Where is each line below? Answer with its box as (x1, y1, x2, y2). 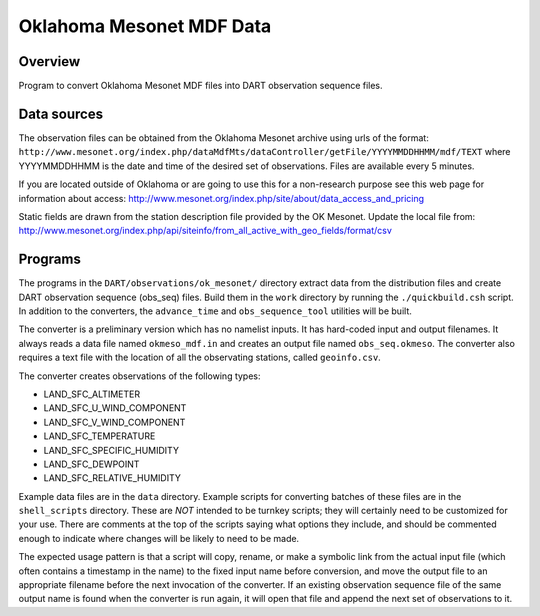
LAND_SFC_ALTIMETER (43, 388, 140, 400)
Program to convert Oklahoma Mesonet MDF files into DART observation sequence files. (18, 80, 384, 92)
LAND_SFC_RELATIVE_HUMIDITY (43, 472, 182, 484)
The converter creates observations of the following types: (18, 370, 261, 382)
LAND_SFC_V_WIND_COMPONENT (43, 416, 186, 428)
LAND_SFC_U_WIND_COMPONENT (43, 402, 187, 414)
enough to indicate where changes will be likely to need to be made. (18, 532, 300, 544)
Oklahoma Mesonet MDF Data (18, 15, 272, 37)
